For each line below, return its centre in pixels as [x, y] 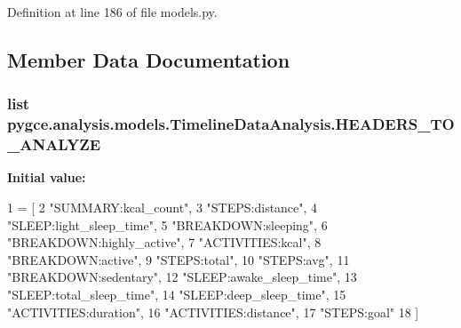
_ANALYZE [54, 144]
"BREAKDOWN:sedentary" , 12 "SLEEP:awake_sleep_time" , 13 [182, 277]
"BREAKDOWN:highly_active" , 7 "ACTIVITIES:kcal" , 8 [164, 242]
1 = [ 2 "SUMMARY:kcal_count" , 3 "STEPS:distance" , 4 [163, 208]
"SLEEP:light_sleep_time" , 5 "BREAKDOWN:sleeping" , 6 [167, 224]
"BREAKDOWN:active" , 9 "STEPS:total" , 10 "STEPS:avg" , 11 [179, 259]
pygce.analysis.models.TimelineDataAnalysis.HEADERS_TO [231, 124]
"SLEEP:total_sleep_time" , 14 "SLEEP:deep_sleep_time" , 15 [177, 294]
